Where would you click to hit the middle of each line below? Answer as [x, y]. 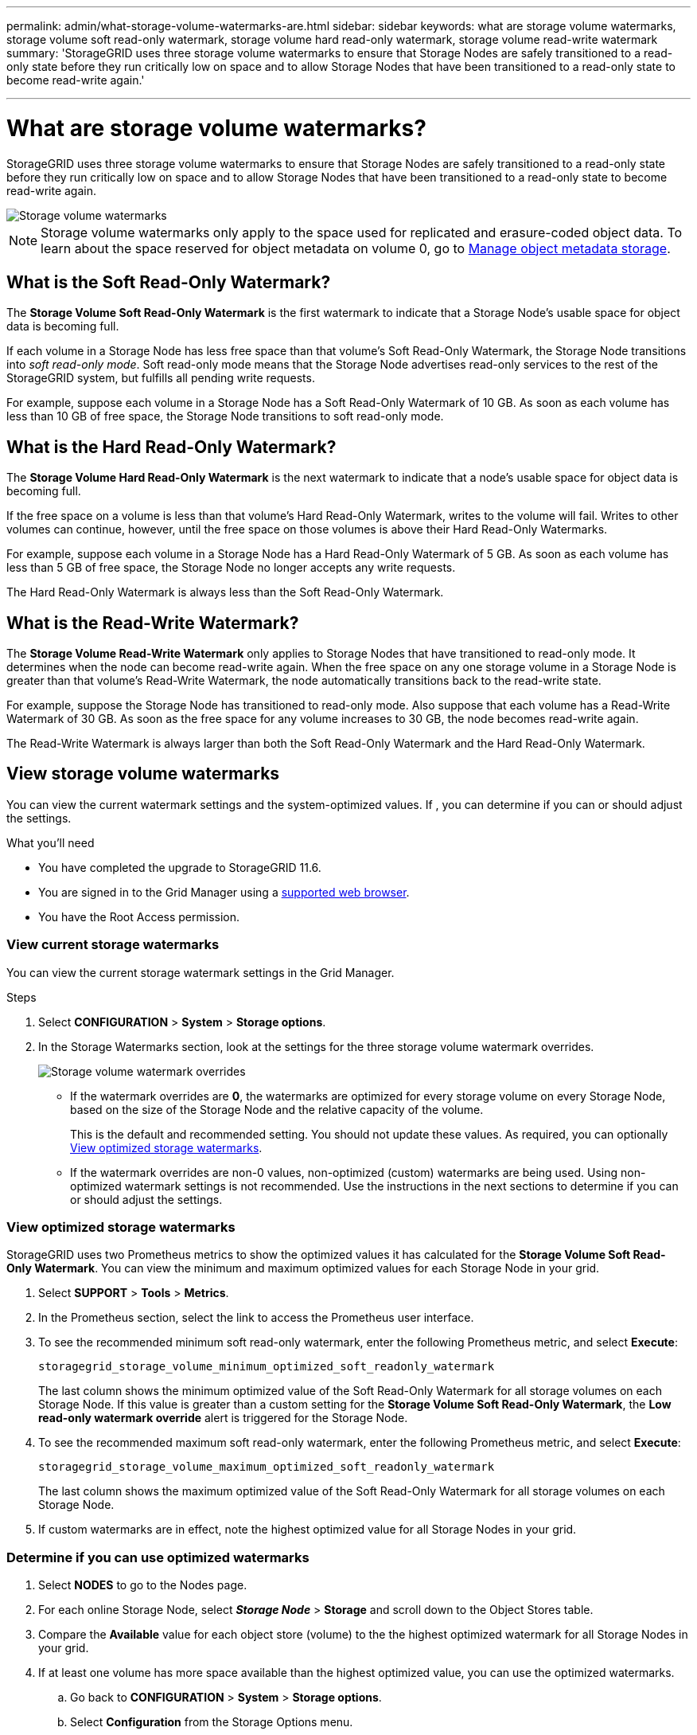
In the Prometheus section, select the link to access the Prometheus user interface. [256, 1318]
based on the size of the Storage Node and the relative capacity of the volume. [277, 1109]
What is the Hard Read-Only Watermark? [171, 447]
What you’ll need [51, 842]
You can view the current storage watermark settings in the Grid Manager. [201, 972]
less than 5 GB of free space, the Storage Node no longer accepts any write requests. [231, 568]
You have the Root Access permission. [139, 916]
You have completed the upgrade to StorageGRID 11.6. [180, 867]
